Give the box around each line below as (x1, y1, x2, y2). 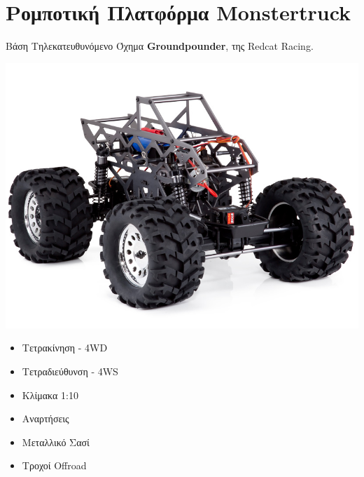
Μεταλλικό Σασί (22, 434, 90, 449)
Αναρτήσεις (22, 411, 69, 426)
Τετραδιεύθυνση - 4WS (22, 363, 118, 378)
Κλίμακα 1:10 (22, 387, 78, 402)
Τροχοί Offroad (22, 458, 87, 473)
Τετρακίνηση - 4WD (22, 340, 108, 355)
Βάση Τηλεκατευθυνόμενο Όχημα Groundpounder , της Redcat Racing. (6, 39, 314, 53)
